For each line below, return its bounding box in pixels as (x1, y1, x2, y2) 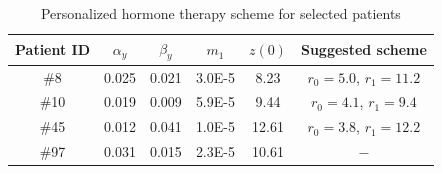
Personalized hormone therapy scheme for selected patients (40, 3, 401, 23)
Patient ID (15, 39, 91, 60)
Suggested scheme (300, 39, 427, 60)
